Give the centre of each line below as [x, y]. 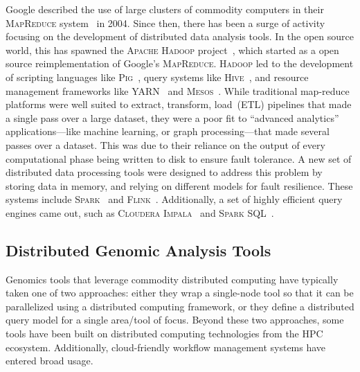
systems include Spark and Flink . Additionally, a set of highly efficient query [174, 199]
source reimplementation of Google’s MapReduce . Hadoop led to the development [180, 63]
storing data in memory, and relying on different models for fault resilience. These [179, 185]
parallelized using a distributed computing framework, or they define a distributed [180, 306]
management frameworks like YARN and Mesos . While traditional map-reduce [178, 90]
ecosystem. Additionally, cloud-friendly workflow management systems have [166, 347]
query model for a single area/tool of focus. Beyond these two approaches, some [175, 320]
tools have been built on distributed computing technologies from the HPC [164, 334]
